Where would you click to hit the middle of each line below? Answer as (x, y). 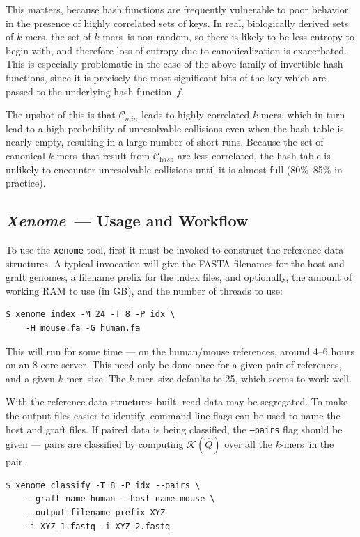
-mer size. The (94, 378)
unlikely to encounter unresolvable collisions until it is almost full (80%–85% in (174, 169)
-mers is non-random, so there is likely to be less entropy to (227, 37)
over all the (249, 444)
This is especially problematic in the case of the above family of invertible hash (174, 64)
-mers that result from (102, 155)
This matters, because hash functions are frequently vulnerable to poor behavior (177, 9)
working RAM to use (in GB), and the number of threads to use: (144, 290)
